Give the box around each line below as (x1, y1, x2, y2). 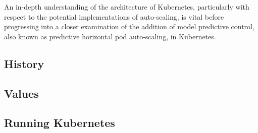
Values (4, 85, 39, 101)
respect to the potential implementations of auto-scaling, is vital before (4, 11, 224, 22)
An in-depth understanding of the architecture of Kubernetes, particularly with (4, 2, 249, 12)
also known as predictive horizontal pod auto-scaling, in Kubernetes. (4, 31, 216, 41)
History (4, 55, 44, 71)
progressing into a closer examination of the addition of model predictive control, (4, 21, 254, 32)
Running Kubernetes (4, 115, 115, 130)
